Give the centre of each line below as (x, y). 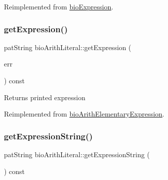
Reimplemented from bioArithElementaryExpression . (84, 114)
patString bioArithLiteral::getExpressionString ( (77, 154)
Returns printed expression (45, 97)
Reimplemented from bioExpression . (59, 6)
